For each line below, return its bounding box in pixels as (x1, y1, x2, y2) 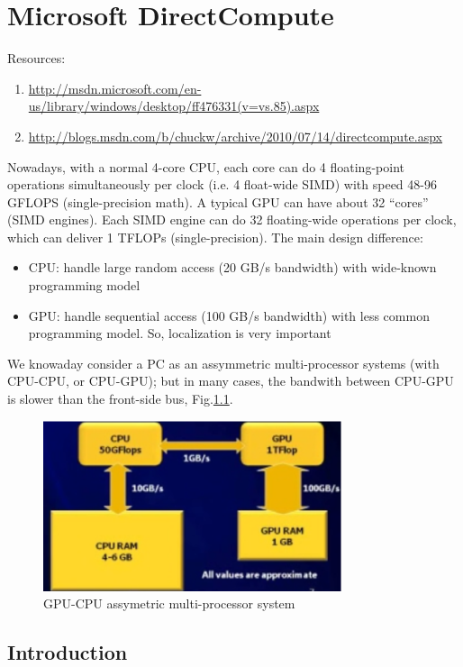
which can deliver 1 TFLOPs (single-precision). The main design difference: (7, 227, 423, 246)
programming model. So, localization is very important (28, 324, 331, 343)
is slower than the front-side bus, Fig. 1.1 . (7, 389, 233, 408)
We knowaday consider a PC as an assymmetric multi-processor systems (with (7, 353, 440, 372)
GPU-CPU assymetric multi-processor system (43, 594, 295, 613)
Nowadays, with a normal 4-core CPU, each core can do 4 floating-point (7, 157, 404, 176)
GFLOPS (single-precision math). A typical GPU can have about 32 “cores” (7, 192, 429, 211)
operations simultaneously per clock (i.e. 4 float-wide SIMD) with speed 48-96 (7, 175, 437, 194)
